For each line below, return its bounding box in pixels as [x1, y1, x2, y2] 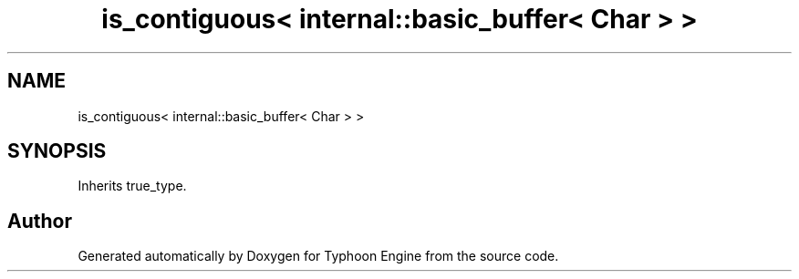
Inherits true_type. [78, 178, 187, 194]
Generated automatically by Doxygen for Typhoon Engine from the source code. [78, 248, 559, 264]
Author [7, 209, 72, 232]
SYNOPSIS [7, 139, 107, 163]
